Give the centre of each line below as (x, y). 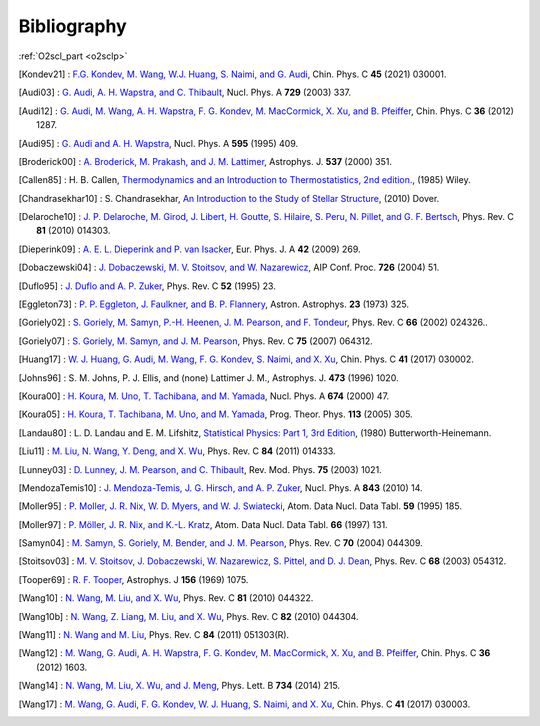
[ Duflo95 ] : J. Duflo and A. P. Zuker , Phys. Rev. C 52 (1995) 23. (147, 286)
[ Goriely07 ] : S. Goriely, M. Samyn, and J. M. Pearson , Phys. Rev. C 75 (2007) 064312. (196, 341)
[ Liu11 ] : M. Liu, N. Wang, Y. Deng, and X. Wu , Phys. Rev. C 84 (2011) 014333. (177, 451)
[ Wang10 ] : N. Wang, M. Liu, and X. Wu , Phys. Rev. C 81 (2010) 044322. (166, 598)
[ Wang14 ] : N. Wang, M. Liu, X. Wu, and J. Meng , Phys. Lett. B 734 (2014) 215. (179, 686)
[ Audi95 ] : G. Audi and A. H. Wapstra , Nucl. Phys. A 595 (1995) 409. (158, 143)
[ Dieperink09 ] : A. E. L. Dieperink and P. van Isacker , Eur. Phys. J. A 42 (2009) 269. (189, 249)
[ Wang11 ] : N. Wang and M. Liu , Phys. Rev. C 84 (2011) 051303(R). (154, 635)
